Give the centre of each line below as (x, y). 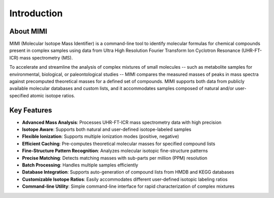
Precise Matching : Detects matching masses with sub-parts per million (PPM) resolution (115, 158)
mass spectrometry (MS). (46, 58)
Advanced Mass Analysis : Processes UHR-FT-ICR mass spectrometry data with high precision (122, 122)
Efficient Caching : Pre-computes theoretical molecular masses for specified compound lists (119, 144)
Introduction (36, 13)
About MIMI (28, 31)
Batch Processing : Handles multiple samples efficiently (80, 165)
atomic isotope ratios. (53, 95)
